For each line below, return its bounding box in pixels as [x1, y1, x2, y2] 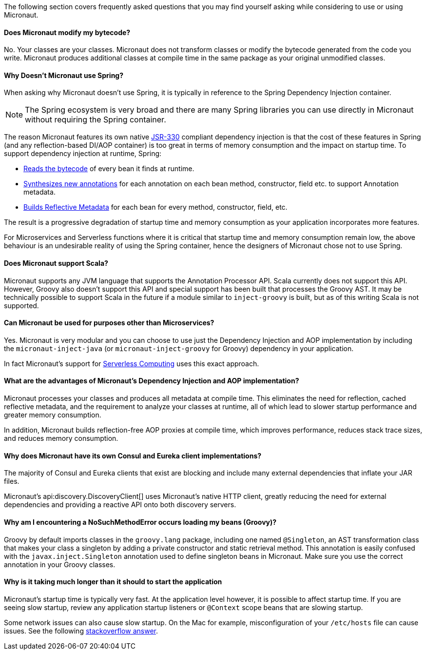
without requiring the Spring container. [25, 115, 166, 125]
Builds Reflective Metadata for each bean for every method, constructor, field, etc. [23, 203, 288, 212]
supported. [4, 301, 39, 310]
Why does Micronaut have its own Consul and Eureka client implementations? [4, 451, 262, 460]
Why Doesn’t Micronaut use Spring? [4, 71, 124, 79]
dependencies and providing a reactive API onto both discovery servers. [4, 500, 236, 509]
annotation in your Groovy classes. [4, 560, 116, 569]
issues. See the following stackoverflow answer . [4, 626, 158, 635]
